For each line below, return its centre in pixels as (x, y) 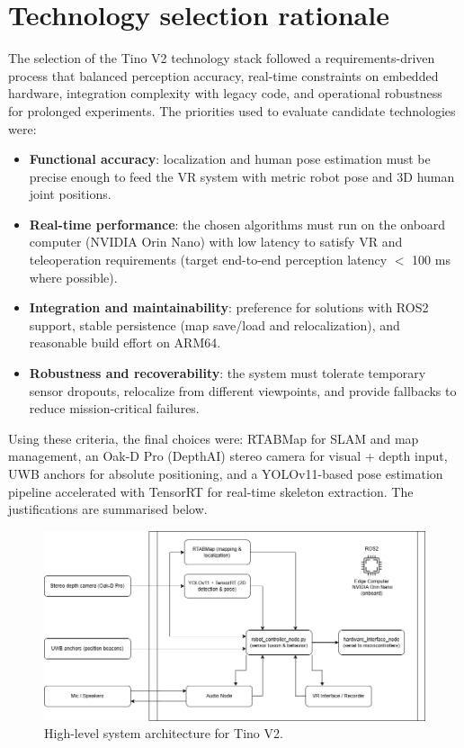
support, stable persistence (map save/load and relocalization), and (214, 324)
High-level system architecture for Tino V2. (164, 733)
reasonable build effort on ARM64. (125, 342)
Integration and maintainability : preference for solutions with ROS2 (229, 307)
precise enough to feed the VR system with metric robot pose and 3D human (242, 176)
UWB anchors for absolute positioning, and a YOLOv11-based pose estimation (226, 473)
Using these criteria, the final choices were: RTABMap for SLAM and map (214, 438)
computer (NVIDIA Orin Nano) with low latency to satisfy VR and (216, 242)
